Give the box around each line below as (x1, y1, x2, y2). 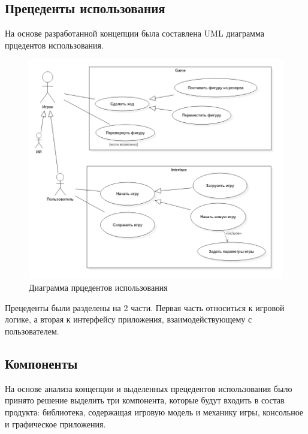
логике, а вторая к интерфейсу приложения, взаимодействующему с (5, 313, 252, 325)
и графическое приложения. (5, 417, 106, 430)
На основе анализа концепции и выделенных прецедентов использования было (5, 382, 292, 394)
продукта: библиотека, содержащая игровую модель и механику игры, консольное (5, 406, 304, 418)
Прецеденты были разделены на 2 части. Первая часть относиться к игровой (5, 301, 285, 314)
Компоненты (5, 354, 78, 373)
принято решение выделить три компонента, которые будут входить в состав (5, 394, 285, 406)
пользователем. (5, 325, 59, 337)
